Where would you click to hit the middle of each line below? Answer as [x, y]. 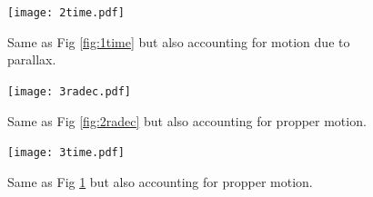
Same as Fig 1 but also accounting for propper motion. [160, 181]
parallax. [32, 59]
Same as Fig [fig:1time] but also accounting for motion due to [179, 41]
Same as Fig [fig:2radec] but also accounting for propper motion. [187, 120]
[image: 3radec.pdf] [70, 91]
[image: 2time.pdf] [66, 13]
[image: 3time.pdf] [66, 153]
